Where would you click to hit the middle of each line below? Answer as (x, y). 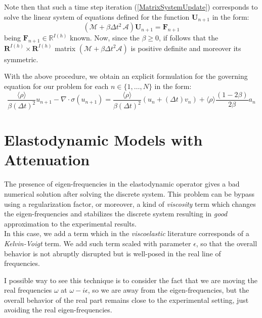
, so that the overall (227, 243)
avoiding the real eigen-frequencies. (58, 310)
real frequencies (28, 290)
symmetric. (21, 59)
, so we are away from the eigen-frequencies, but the (168, 290)
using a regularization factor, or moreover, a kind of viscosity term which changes (130, 203)
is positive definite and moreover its (186, 48)
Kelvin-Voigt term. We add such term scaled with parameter (98, 243)
